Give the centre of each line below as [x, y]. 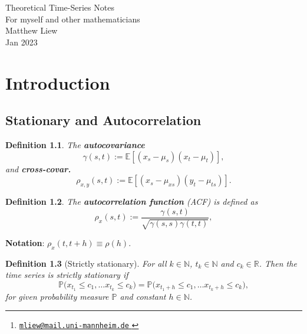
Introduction [58, 82]
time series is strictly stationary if [67, 275]
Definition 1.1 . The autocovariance [75, 144]
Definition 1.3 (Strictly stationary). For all [86, 263]
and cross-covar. [38, 168]
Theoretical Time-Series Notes [60, 7]
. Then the [278, 263]
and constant [143, 296]
